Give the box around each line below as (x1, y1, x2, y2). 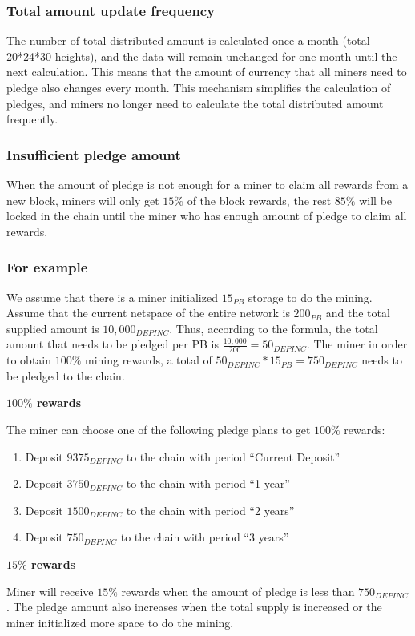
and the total (325, 304, 390, 321)
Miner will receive (6, 582, 94, 599)
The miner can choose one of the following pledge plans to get (6, 421, 311, 437)
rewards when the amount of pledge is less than (121, 582, 355, 599)
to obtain (6, 352, 52, 368)
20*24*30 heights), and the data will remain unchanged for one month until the (6, 47, 397, 64)
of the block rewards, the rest (187, 191, 332, 208)
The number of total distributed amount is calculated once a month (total (6, 32, 370, 49)
